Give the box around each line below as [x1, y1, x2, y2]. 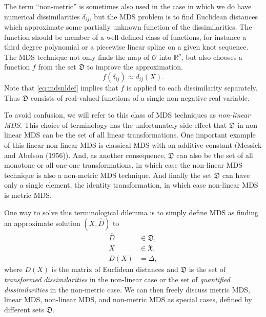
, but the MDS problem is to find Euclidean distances [89, 11, 258, 21]
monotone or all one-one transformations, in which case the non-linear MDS [4, 160, 242, 170]
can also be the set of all [176, 149, 253, 160]
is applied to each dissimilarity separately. [126, 82, 258, 93]
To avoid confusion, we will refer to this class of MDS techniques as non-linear [4, 109, 251, 120]
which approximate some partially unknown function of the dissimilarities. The [4, 21, 252, 32]
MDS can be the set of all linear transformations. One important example [24, 129, 256, 140]
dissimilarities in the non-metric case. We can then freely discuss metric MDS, [4, 284, 250, 295]
